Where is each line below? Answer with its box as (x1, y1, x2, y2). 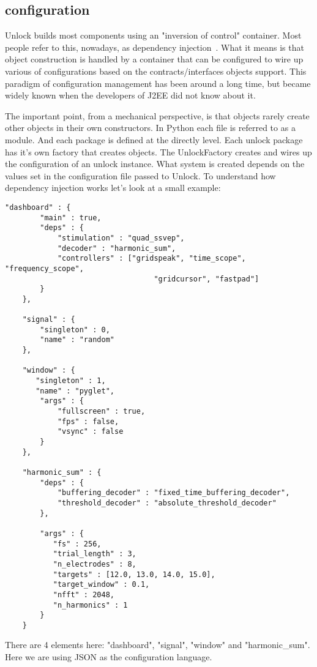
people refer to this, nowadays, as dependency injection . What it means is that (5, 40, 304, 53)
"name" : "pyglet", (35, 386, 114, 395)
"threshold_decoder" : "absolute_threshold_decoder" (57, 498, 277, 507)
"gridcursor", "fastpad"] (154, 274, 259, 283)
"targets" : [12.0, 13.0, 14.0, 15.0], (53, 570, 215, 579)
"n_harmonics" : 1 (53, 600, 128, 609)
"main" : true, (40, 213, 102, 222)
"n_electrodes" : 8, (53, 559, 136, 568)
